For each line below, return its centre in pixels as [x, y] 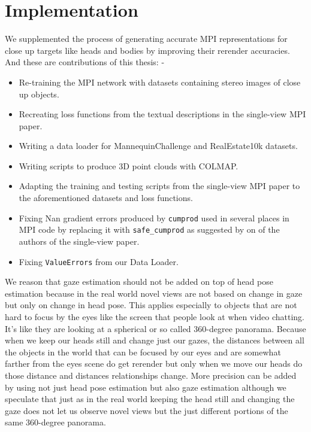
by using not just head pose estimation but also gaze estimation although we [146, 387]
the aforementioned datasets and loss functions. [106, 198]
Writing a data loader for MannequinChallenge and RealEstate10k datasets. [158, 146]
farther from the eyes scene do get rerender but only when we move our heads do [154, 363]
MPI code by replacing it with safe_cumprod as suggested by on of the [149, 229]
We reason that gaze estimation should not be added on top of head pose [139, 282]
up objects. [39, 94]
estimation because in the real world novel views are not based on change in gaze [154, 293]
